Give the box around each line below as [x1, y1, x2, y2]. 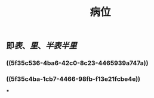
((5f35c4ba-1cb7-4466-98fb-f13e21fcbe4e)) [6, 75, 141, 83]
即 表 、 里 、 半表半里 [6, 41, 77, 51]
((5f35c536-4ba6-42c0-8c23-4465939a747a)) [6, 59, 149, 67]
